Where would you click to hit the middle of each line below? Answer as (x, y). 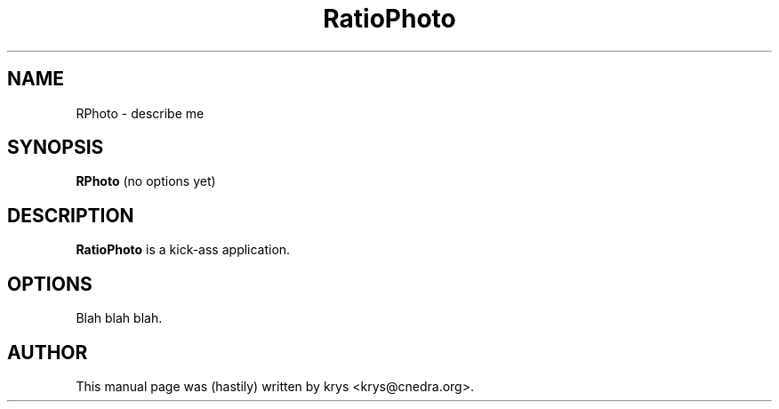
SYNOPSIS (56, 148)
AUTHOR (48, 352)
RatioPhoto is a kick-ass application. (183, 250)
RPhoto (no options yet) (146, 181)
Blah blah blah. (119, 318)
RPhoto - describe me (140, 113)
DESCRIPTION (71, 215)
